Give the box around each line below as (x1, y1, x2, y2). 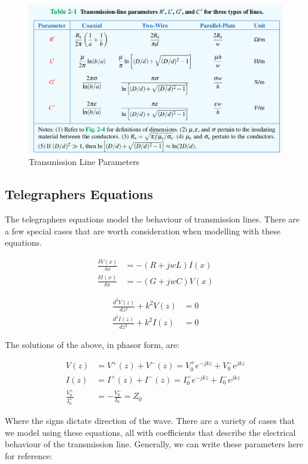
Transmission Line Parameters (29, 155, 140, 168)
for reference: (5, 449, 53, 462)
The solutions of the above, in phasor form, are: (5, 338, 180, 350)
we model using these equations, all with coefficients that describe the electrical (5, 426, 296, 438)
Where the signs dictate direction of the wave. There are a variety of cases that (5, 414, 295, 427)
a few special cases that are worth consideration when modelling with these (5, 224, 280, 237)
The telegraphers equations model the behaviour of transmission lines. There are (5, 213, 300, 225)
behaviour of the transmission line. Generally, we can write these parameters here (5, 438, 303, 450)
